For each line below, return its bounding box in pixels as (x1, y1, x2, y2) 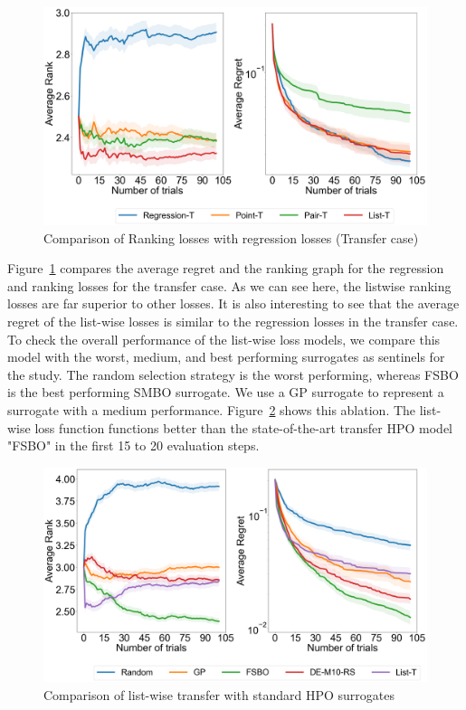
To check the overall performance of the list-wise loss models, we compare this (7, 329, 441, 348)
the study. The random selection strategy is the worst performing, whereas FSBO (7, 364, 459, 383)
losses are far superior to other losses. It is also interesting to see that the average (7, 294, 460, 313)
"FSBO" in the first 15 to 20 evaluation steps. (7, 436, 260, 455)
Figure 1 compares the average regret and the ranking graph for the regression (7, 259, 444, 278)
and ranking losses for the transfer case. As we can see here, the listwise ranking (7, 276, 452, 295)
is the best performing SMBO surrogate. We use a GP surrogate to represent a (7, 383, 444, 402)
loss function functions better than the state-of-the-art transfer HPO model (34, 418, 452, 437)
